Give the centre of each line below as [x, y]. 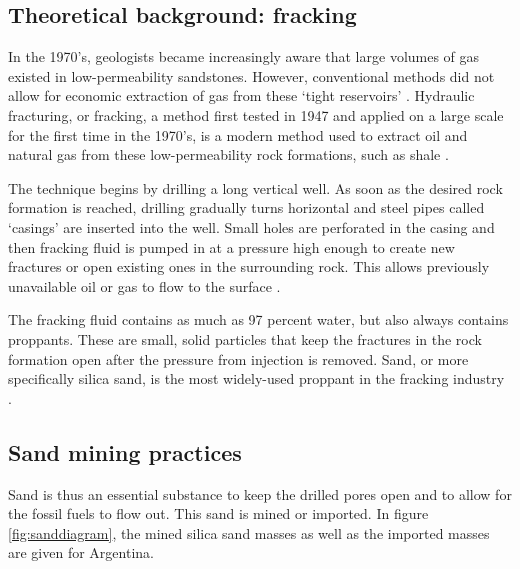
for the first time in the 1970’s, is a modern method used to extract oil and [238, 134]
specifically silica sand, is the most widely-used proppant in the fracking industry [256, 378]
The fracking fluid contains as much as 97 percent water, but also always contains [258, 319]
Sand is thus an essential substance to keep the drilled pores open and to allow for [260, 493]
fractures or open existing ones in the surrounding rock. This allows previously [249, 266]
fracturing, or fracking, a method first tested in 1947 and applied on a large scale [256, 114]
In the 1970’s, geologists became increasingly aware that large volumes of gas [244, 56]
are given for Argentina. [81, 552]
